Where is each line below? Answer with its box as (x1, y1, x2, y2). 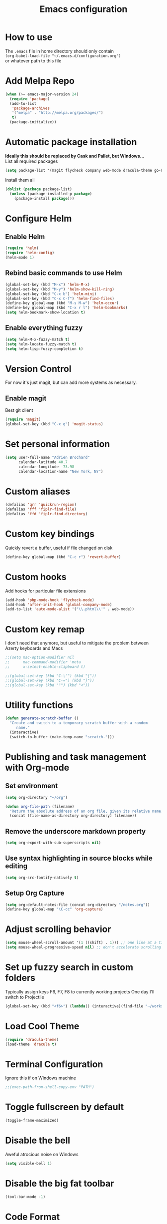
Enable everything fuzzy (5, 323, 83, 332)
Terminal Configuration (5, 1058, 103, 1070)
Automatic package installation (5, 136, 137, 148)
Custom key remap (5, 623, 85, 635)
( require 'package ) (9, 96, 50, 101)
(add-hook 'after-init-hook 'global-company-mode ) (5, 602, 112, 607)
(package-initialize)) (9, 120, 57, 125)
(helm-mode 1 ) (5, 255, 35, 260)
